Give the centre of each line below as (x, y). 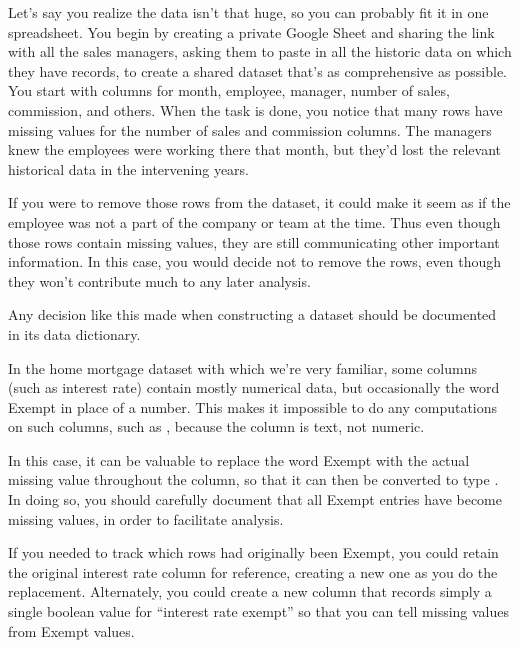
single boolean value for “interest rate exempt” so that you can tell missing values (259, 611)
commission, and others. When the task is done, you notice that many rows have (255, 109)
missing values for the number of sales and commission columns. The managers (250, 129)
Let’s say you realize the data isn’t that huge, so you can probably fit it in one (248, 12)
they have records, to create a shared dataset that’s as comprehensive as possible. (257, 70)
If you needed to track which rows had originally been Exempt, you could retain (253, 552)
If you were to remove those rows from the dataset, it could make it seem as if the (259, 202)
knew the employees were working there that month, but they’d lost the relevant (254, 149)
